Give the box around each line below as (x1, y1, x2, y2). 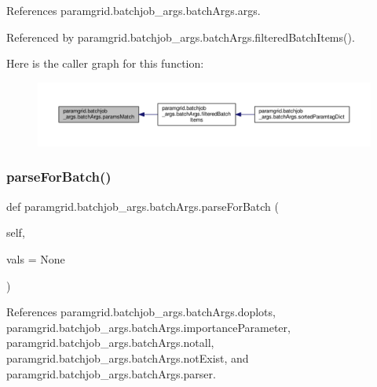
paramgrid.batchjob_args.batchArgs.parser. (6, 365, 216, 381)
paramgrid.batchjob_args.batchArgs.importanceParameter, (6, 319, 291, 335)
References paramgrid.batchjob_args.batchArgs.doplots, (6, 304, 276, 320)
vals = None (6, 250, 65, 267)
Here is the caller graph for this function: (6, 55, 204, 72)
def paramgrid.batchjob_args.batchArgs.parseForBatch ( (6, 197, 280, 214)
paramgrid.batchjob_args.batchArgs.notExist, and (6, 349, 249, 366)
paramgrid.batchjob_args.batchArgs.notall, (6, 334, 214, 351)
